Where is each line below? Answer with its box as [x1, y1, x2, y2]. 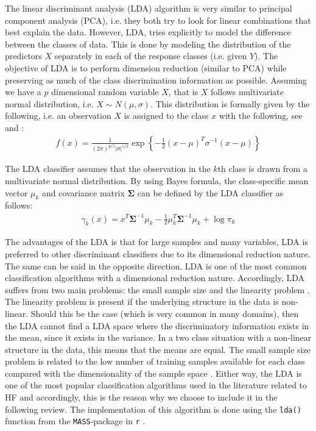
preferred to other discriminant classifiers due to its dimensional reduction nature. [5, 247, 311, 260]
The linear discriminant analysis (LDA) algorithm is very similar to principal [5, 2, 292, 14]
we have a [5, 85, 41, 98]
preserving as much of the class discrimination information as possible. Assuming [5, 73, 307, 86]
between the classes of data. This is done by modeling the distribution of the [5, 37, 291, 50]
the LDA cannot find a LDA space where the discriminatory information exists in [5, 319, 309, 332]
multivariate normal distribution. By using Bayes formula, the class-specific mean [5, 174, 309, 187]
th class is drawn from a [217, 162, 307, 175]
